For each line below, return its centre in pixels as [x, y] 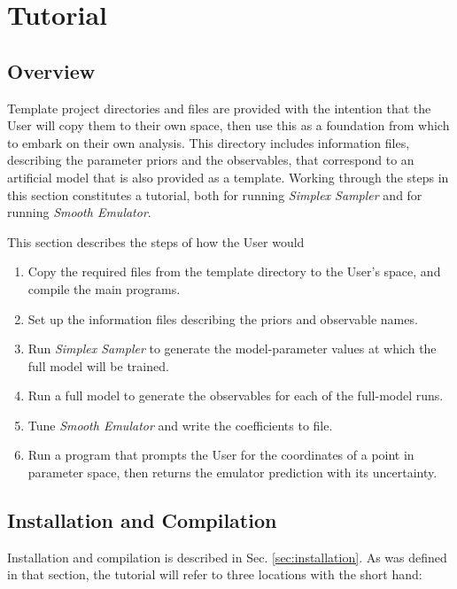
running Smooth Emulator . [79, 212]
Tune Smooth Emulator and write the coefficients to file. [180, 425]
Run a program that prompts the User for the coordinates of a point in [221, 455]
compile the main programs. [104, 288]
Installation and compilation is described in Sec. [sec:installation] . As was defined [227, 557]
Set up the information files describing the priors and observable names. [223, 318]
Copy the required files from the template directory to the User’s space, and [234, 271]
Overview [51, 70]
